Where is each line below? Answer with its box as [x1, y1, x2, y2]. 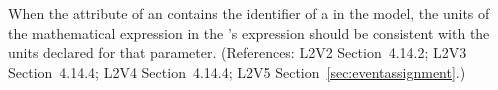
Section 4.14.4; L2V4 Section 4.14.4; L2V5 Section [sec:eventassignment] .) [8, 61, 466, 82]
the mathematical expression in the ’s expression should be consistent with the [8, 22, 490, 43]
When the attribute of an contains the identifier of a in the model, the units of [8, 3, 490, 23]
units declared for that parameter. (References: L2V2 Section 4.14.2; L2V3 [8, 42, 467, 63]
